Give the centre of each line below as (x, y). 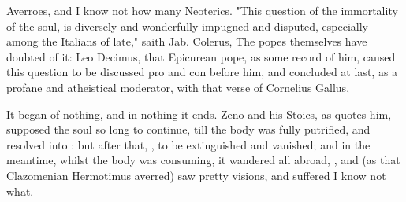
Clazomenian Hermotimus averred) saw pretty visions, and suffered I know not (196, 175)
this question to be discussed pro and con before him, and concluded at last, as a (202, 72)
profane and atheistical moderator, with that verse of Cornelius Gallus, (178, 87)
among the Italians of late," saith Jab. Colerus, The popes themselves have (187, 41)
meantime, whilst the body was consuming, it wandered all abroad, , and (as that (203, 160)
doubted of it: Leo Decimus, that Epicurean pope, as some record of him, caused (201, 56)
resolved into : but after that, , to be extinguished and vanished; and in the (188, 144)
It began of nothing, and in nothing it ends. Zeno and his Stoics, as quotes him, (199, 114)
